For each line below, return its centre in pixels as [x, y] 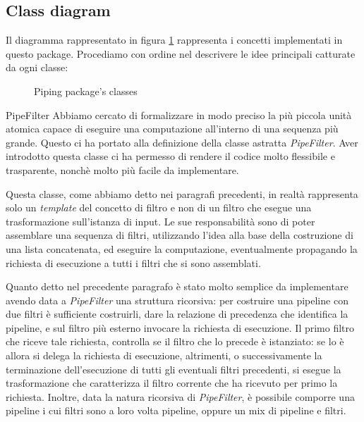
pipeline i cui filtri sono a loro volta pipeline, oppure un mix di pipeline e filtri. [176, 410]
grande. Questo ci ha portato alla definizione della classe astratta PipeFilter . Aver [182, 142]
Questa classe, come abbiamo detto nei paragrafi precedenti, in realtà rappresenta [182, 193]
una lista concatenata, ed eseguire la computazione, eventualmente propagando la [182, 248]
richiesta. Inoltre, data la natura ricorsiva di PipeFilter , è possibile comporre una [180, 396]
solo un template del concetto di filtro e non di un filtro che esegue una [159, 207]
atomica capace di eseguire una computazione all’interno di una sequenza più [172, 129]
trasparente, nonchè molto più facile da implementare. [122, 169]
